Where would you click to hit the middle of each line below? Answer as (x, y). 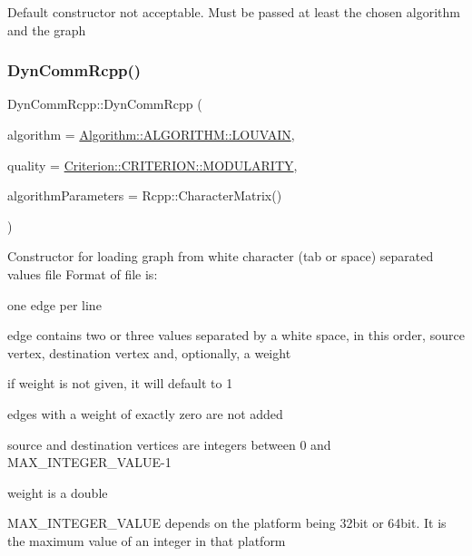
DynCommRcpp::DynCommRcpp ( (105, 104)
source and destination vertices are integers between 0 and (169, 444)
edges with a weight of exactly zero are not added (145, 413)
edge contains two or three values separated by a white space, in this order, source (236, 335)
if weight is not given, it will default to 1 (120, 383)
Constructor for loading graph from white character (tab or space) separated (221, 256)
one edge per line (54, 304)
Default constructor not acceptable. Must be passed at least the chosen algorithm (234, 12)
